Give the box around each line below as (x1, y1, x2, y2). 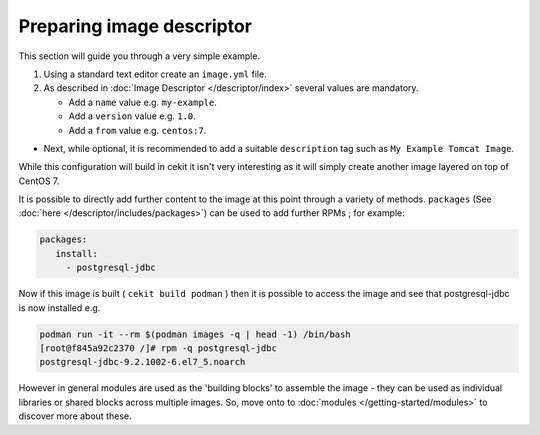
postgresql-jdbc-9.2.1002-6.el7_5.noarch (39, 356, 246, 368)
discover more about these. (18, 410, 132, 422)
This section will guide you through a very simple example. (18, 50, 260, 62)
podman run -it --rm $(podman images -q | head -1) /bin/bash (39, 328, 351, 340)
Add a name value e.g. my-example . (68, 96, 217, 108)
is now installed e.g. (18, 301, 101, 314)
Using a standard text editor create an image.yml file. (43, 68, 267, 80)
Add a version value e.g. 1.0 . (68, 110, 197, 122)
